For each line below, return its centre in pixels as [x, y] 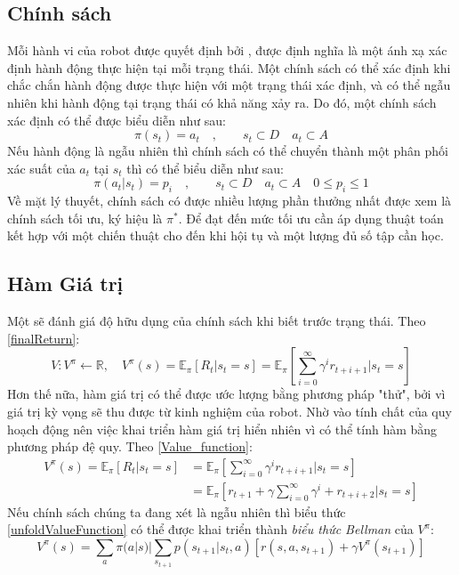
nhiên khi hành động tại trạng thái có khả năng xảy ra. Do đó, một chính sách [222, 102]
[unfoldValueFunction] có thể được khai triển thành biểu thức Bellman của [210, 529]
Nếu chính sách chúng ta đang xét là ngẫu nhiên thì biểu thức [177, 511]
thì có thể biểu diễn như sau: [205, 168]
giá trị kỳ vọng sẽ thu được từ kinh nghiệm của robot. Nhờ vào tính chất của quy [229, 411]
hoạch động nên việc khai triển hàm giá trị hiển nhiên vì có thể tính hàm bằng [222, 429]
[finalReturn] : [44, 338]
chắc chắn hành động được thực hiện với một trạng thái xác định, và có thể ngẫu [229, 85]
